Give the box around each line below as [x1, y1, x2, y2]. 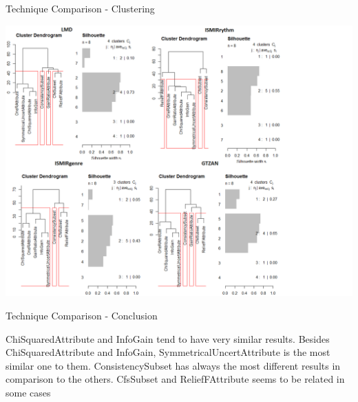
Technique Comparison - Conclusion [6, 308, 158, 322]
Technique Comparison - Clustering [6, 1, 155, 15]
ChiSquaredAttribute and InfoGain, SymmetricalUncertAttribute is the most [6, 345, 330, 359]
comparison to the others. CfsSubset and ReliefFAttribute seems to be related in [6, 372, 345, 386]
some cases [6, 385, 51, 399]
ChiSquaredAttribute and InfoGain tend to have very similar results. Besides [6, 331, 330, 346]
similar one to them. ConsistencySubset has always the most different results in [6, 358, 341, 372]
